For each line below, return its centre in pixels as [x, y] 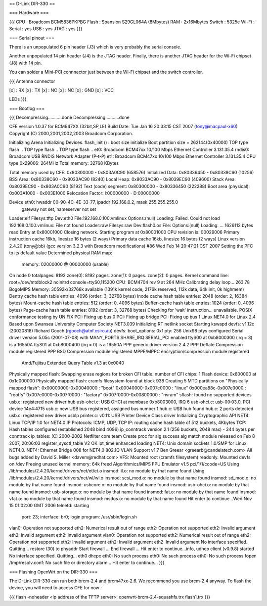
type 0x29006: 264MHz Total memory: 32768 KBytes [64, 163]
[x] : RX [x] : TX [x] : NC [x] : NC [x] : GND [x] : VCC [61, 90]
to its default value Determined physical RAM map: [61, 253]
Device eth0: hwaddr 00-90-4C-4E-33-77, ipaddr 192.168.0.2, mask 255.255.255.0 [93, 202]
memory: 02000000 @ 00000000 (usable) [65, 264]
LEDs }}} [18, 99]
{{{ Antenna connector [32, 81]
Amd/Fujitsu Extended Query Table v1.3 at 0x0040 [73, 363]
